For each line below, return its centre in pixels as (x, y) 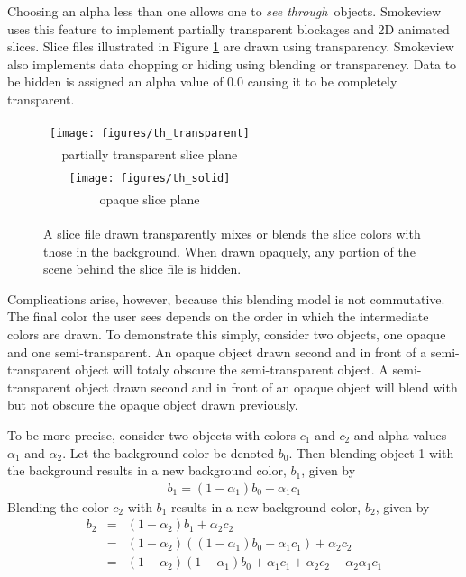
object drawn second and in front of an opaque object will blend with (266, 387)
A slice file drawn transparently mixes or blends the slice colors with (232, 234)
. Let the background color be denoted (168, 452)
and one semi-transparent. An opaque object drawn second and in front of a (217, 352)
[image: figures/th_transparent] (150, 134)
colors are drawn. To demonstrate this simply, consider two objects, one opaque (227, 334)
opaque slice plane (150, 198)
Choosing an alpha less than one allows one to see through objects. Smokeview (224, 11)
